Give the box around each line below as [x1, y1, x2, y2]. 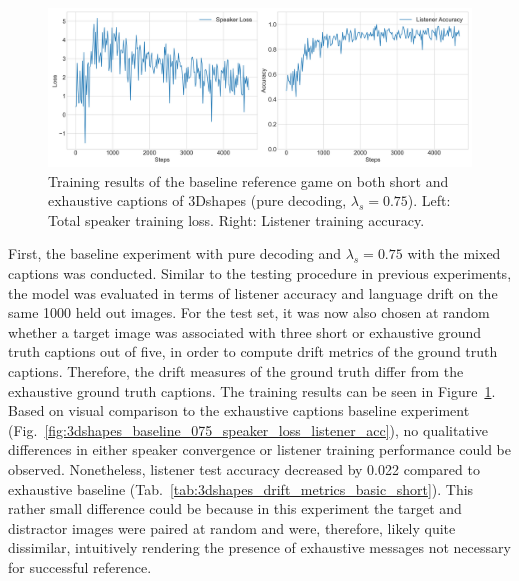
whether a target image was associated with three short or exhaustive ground [8, 321, 482, 342]
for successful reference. [8, 556, 152, 577]
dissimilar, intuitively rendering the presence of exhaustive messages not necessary [8, 537, 511, 558]
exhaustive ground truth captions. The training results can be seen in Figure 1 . [8, 380, 496, 401]
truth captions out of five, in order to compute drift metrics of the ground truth [8, 341, 498, 362]
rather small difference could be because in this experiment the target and [8, 498, 462, 519]
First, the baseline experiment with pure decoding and [8, 243, 341, 264]
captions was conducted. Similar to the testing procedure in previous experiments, [8, 262, 512, 283]
